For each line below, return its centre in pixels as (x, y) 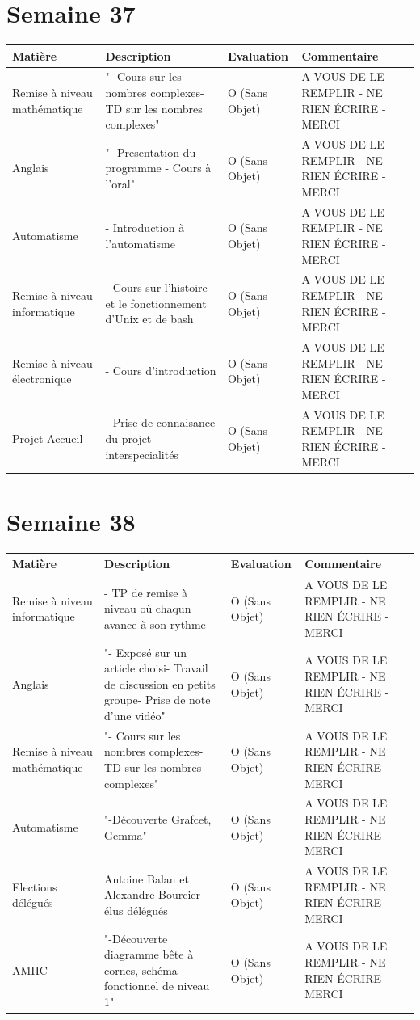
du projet (128, 438)
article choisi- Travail (156, 668)
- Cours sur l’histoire (156, 287)
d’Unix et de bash (149, 319)
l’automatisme (140, 243)
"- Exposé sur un (146, 652)
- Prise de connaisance (160, 422)
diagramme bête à (149, 954)
